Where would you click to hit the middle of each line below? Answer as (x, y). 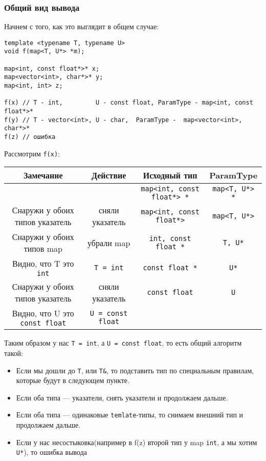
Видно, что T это (43, 264)
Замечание (43, 175)
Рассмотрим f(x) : (32, 153)
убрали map (109, 243)
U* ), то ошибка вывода (52, 452)
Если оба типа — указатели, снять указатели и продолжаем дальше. (122, 397)
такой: (14, 353)
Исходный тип (170, 175)
